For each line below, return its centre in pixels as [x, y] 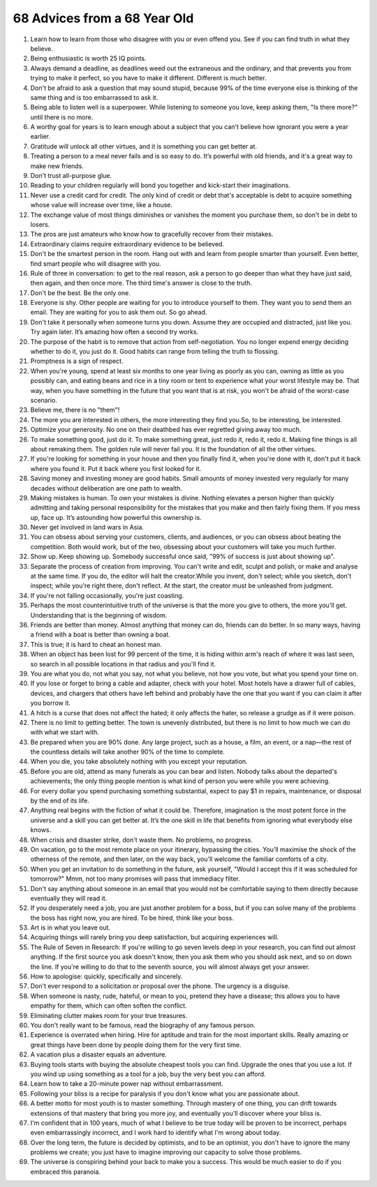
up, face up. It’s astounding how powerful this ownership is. [116, 517]
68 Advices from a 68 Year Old [103, 18]
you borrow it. [51, 703]
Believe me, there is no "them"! [75, 410]
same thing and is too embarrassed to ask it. [94, 97]
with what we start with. [65, 732]
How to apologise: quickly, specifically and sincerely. [106, 976]
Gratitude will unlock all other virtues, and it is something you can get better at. [144, 146]
